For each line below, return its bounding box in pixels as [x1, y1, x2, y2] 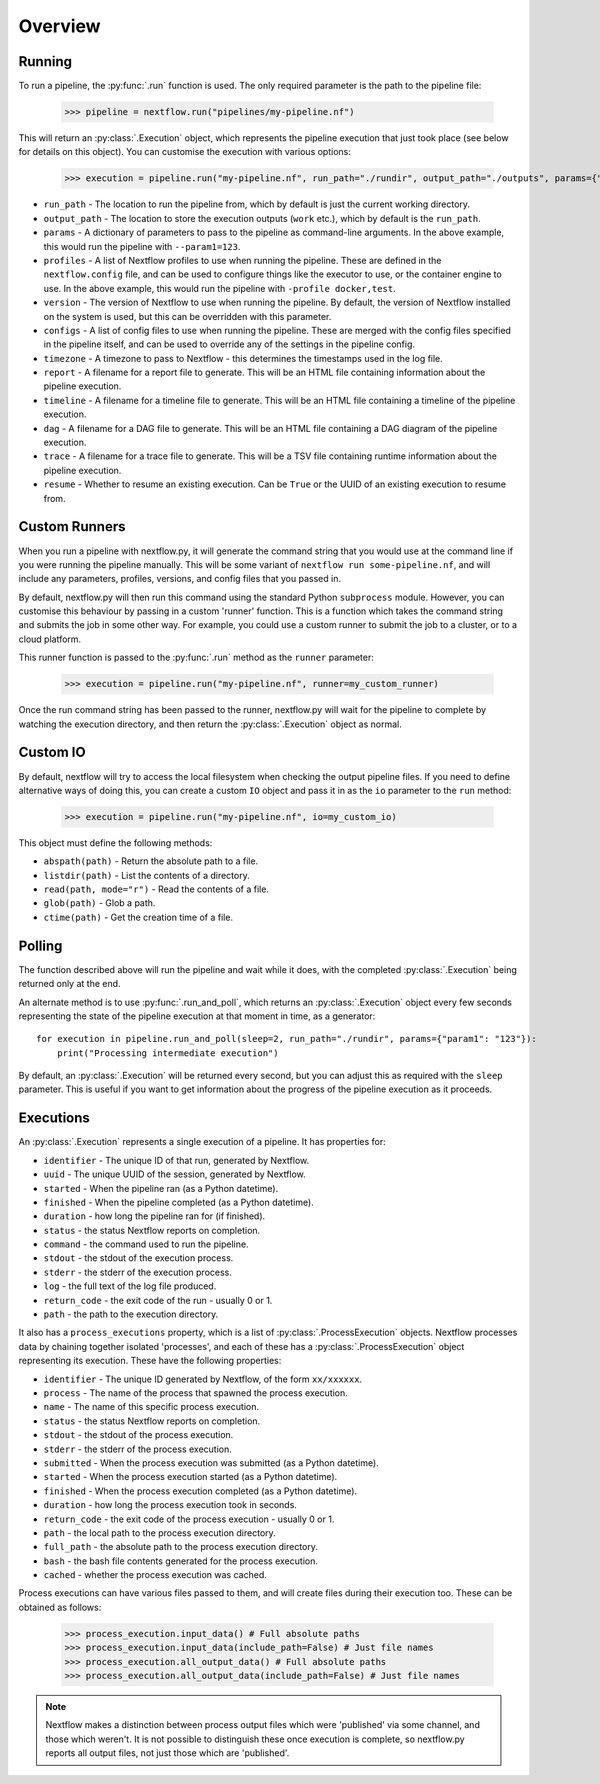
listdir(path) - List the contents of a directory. [43, 869, 250, 881]
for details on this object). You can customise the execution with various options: [18, 146, 352, 158]
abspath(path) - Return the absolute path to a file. [43, 855, 259, 867]
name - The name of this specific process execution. [43, 1401, 260, 1413]
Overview [18, 15, 101, 37]
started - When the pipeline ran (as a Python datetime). [43, 1182, 279, 1194]
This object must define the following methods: [18, 836, 213, 849]
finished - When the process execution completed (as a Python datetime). [43, 1485, 358, 1497]
